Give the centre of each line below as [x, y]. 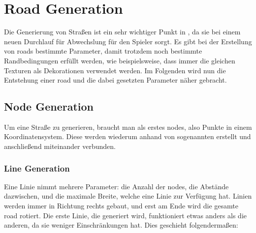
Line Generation [37, 168]
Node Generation [49, 106]
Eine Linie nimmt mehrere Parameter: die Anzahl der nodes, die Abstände [116, 186]
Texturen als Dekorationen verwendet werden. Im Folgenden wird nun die [115, 70]
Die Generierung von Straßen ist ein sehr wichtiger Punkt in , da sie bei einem [122, 32]
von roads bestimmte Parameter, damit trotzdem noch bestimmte [103, 51]
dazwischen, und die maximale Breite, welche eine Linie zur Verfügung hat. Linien [128, 196]
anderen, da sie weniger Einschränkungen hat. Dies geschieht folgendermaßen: [121, 225]
